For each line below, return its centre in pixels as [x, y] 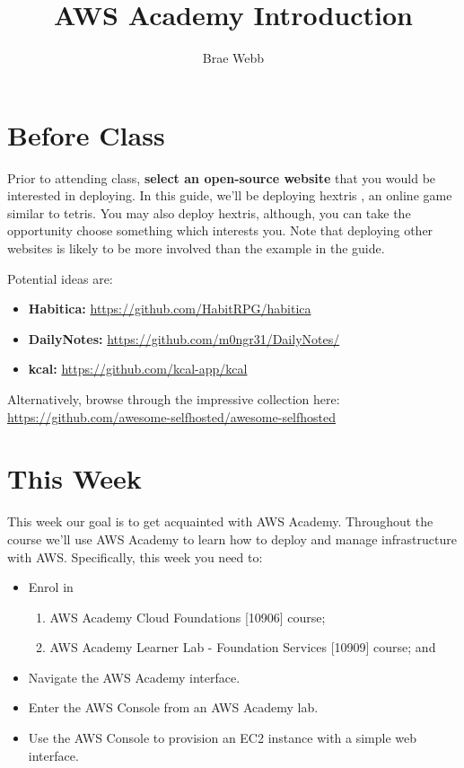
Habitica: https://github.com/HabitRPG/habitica [170, 309]
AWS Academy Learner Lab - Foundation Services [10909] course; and [243, 647]
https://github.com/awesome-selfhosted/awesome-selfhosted [172, 416]
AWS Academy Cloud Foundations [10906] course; [188, 617]
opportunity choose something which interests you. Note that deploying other [220, 230]
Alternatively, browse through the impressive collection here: [174, 399]
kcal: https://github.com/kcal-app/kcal [138, 369]
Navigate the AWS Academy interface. [134, 677]
